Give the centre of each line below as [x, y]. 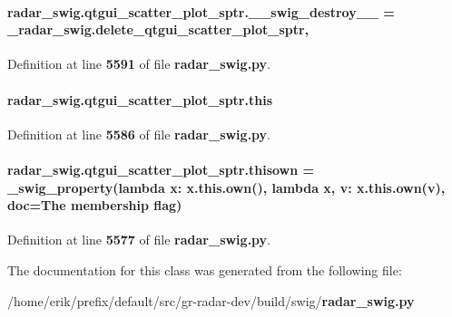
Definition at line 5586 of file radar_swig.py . [139, 134]
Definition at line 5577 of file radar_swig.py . [139, 240]
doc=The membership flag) [95, 205]
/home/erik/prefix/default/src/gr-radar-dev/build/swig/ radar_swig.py [211, 300]
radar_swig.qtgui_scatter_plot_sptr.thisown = [161, 169]
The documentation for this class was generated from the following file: [205, 269]
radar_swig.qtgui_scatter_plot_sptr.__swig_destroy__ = [201, 11]
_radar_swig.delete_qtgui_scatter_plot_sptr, [158, 29]
